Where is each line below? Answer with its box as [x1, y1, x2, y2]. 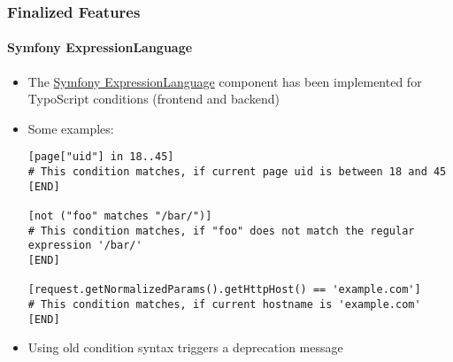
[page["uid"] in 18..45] [27, 150, 174, 164]
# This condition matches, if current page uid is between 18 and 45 [27, 166, 447, 179]
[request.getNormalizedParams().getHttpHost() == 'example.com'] [27, 283, 421, 297]
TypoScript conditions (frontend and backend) [27, 89, 280, 108]
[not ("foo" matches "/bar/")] [27, 210, 212, 223]
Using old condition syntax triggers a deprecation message [27, 338, 343, 357]
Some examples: [27, 119, 114, 137]
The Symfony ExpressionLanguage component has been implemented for [27, 72, 422, 90]
